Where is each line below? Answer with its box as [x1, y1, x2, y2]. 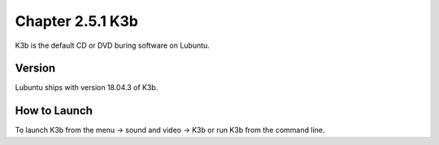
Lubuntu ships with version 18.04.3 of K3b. [15, 83, 159, 92]
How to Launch [15, 104, 93, 117]
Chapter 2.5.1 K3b [15, 12, 138, 30]
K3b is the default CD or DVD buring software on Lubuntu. [15, 41, 211, 50]
